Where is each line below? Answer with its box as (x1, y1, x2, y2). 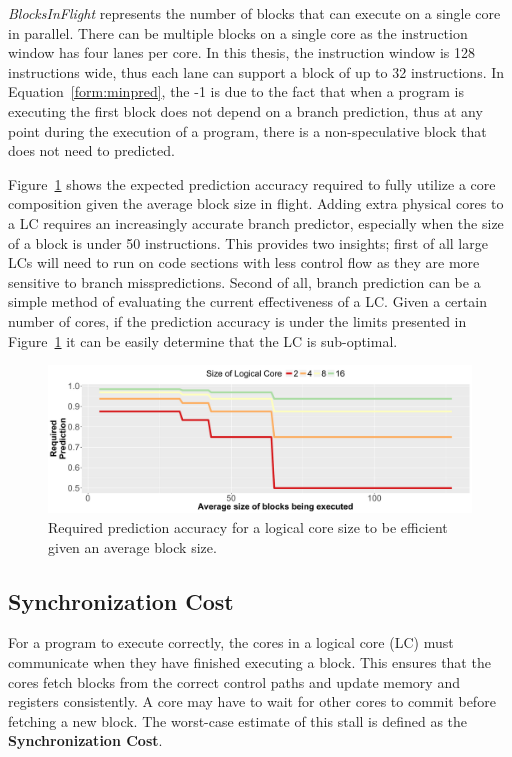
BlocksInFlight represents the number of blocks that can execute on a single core (8, 3, 501, 23)
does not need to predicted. (8, 140, 175, 161)
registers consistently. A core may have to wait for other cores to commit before (8, 691, 496, 712)
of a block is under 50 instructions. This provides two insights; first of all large (8, 232, 488, 253)
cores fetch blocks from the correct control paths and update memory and (8, 671, 460, 692)
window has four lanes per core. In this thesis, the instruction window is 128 (8, 42, 475, 63)
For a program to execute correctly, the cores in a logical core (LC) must (8, 632, 454, 653)
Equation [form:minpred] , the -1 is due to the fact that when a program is (8, 81, 464, 102)
